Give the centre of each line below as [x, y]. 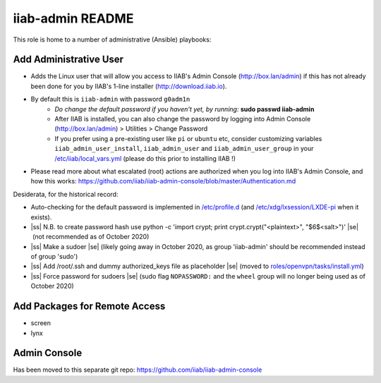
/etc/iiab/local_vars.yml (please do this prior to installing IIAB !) [145, 158]
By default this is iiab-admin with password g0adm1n [110, 99]
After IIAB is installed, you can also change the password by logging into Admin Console [183, 119]
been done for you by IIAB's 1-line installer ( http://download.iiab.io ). [129, 86]
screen [41, 323]
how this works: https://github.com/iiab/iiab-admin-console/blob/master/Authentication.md [163, 181]
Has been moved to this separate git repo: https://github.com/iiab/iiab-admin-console [138, 370]
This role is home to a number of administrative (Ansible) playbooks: [112, 39]
